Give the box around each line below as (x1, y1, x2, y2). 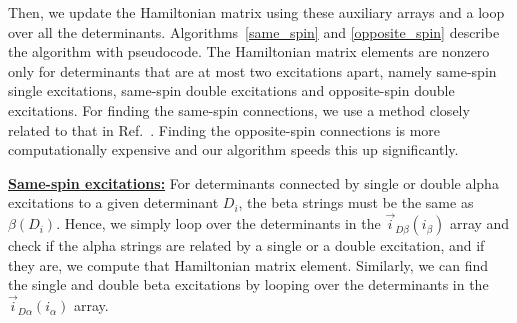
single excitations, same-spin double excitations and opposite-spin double (8, 80, 455, 101)
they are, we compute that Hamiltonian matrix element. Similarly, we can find (8, 254, 489, 275)
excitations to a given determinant (8, 192, 219, 213)
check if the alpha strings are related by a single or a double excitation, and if (8, 235, 485, 256)
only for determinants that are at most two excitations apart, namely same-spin (8, 60, 497, 81)
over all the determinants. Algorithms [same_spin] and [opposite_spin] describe (8, 21, 500, 42)
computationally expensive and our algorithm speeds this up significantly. (8, 139, 459, 160)
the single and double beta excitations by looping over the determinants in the (8, 274, 489, 295)
